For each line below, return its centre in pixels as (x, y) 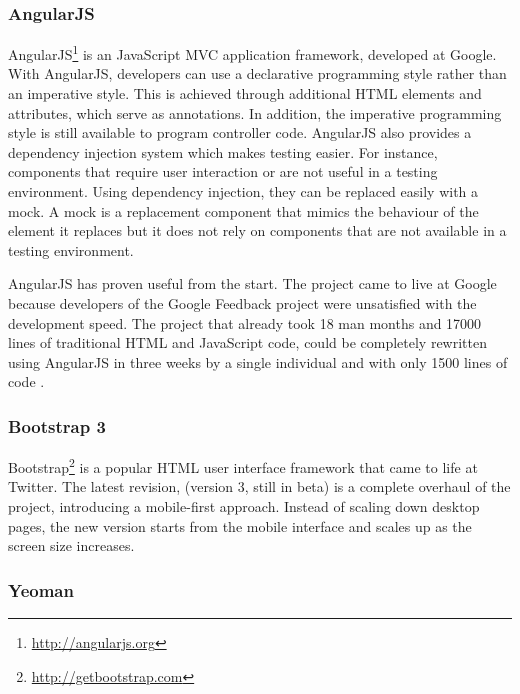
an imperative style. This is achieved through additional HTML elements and (245, 93)
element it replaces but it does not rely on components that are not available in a (257, 230)
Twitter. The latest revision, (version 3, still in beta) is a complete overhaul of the (259, 486)
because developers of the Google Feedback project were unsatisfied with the (242, 303)
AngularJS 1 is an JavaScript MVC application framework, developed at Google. (252, 52)
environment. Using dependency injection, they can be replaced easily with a (243, 191)
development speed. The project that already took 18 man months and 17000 (245, 322)
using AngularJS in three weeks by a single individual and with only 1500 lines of (258, 361)
